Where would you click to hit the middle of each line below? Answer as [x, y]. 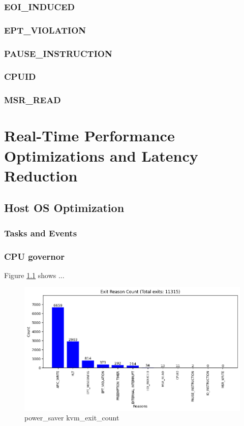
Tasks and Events [41, 233]
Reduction [41, 175]
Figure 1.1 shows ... [34, 275]
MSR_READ [33, 100]
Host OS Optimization [64, 208]
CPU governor [34, 256]
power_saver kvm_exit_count [72, 418]
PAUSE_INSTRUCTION [58, 53]
